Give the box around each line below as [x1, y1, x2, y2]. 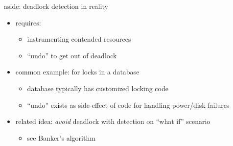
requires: [15, 17, 41, 27]
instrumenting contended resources [27, 34, 131, 44]
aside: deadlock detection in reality [4, 1, 108, 11]
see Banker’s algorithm [27, 132, 95, 143]
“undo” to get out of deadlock [27, 50, 117, 60]
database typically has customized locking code [27, 83, 168, 93]
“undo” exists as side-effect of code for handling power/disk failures [27, 99, 230, 110]
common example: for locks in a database [15, 67, 140, 77]
